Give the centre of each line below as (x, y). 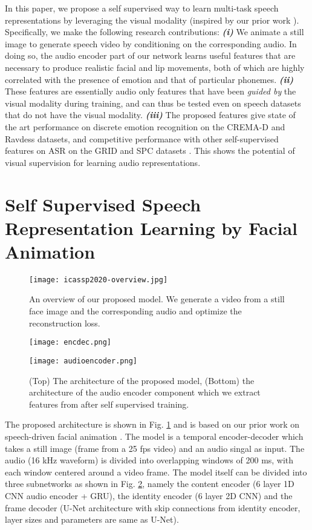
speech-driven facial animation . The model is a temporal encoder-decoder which (154, 436)
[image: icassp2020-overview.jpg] (99, 280)
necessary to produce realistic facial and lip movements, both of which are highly (155, 67)
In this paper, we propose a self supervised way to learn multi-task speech (142, 8)
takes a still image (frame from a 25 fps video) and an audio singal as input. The (155, 448)
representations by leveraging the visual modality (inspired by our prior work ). (152, 20)
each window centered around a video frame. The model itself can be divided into (156, 472)
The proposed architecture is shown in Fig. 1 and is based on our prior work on (152, 424)
